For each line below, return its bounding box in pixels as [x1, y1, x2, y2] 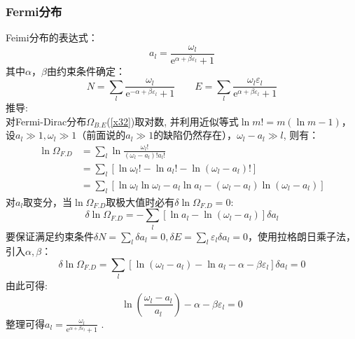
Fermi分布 [6, 2, 62, 20]
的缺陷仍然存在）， [153, 127, 237, 142]
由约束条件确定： [46, 63, 125, 78]
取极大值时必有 [106, 194, 175, 209]
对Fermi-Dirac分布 [6, 113, 87, 128]
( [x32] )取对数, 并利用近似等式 [106, 113, 239, 128]
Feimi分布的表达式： [6, 30, 98, 45]
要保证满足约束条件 [6, 228, 94, 243]
